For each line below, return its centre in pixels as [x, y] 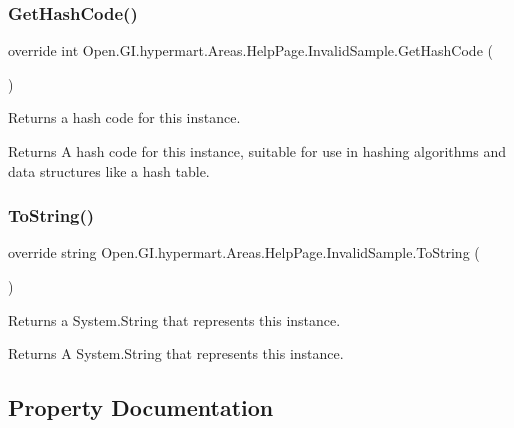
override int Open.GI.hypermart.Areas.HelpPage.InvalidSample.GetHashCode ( [250, 50]
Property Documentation [141, 407]
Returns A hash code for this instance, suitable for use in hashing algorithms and [257, 151]
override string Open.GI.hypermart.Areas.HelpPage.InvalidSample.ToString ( [244, 252]
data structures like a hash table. [109, 170]
